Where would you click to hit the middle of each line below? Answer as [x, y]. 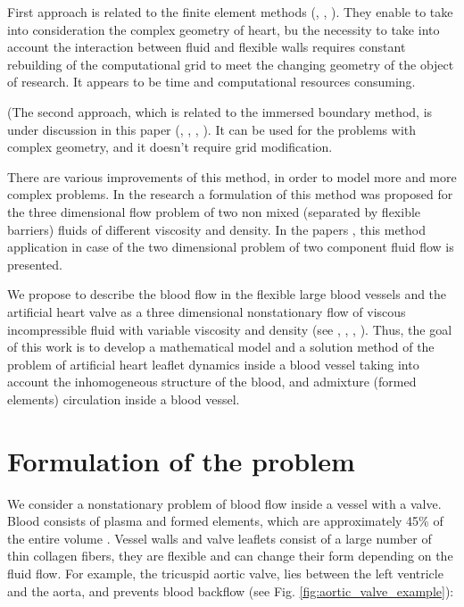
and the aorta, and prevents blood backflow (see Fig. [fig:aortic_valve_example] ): [231, 590]
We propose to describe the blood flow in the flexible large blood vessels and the [227, 294]
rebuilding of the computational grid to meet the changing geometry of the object [231, 64]
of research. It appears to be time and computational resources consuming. [211, 82]
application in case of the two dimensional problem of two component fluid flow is [231, 247]
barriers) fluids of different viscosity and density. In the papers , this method [217, 229]
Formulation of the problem [181, 460]
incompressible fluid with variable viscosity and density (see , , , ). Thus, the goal [230, 329]
